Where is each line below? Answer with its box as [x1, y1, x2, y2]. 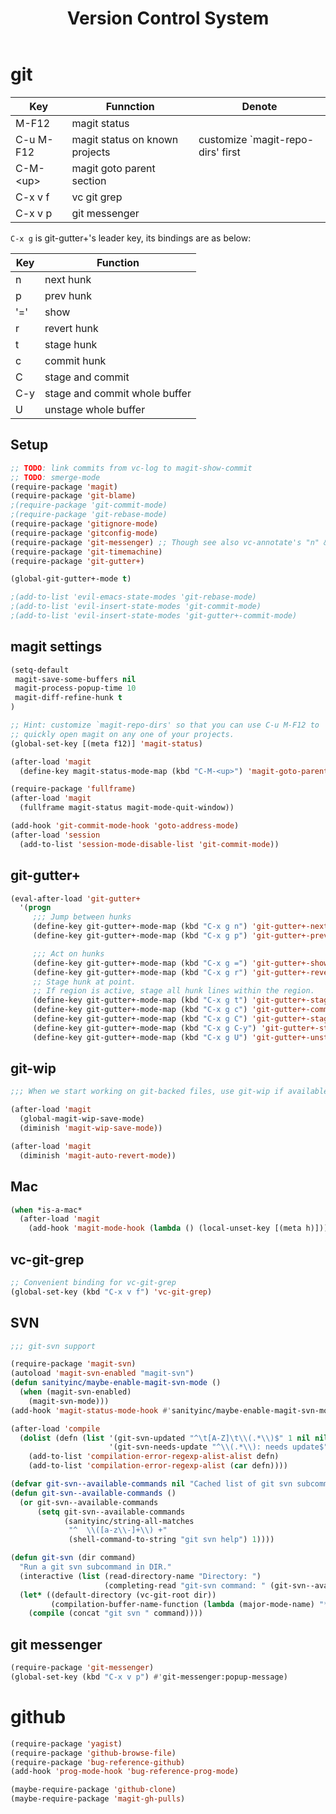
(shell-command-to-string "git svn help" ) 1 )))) [68, 1535, 275, 1545]
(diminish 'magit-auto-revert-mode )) [19, 1150, 177, 1161]
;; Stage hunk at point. [32, 977, 137, 987]
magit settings [10, 638, 103, 656]
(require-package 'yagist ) [10, 1738, 123, 1749]
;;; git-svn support [10, 1341, 97, 1351]
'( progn [19, 903, 52, 913]
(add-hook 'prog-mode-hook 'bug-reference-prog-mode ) [10, 1767, 240, 1777]
